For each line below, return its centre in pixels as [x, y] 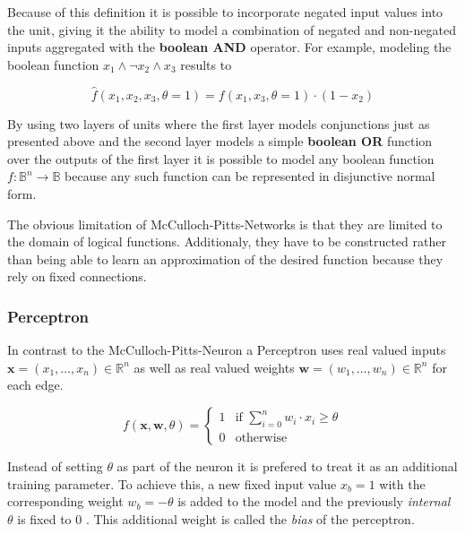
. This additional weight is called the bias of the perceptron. [250, 518]
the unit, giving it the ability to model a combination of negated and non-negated [232, 29]
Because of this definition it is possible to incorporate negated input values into [225, 12]
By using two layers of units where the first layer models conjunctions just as [219, 123]
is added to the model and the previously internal [314, 501]
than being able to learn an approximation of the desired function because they [225, 258]
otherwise [261, 439]
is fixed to [44, 518]
